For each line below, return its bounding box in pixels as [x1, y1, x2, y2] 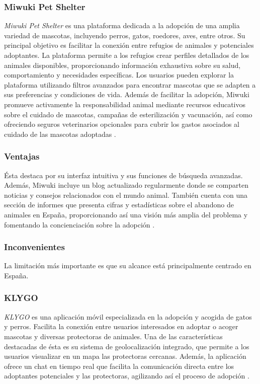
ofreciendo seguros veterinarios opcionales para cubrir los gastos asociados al [4, 119, 240, 129]
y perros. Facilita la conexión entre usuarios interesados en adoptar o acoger [4, 321, 238, 332]
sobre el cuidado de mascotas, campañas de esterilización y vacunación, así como [4, 109, 252, 119]
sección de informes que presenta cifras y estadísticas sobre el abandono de [4, 199, 234, 210]
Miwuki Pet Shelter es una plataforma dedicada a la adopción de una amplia [4, 20, 240, 31]
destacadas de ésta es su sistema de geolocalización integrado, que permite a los [4, 341, 249, 351]
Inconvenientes [4, 241, 65, 253]
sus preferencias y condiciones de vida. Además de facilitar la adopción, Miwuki [4, 89, 249, 100]
